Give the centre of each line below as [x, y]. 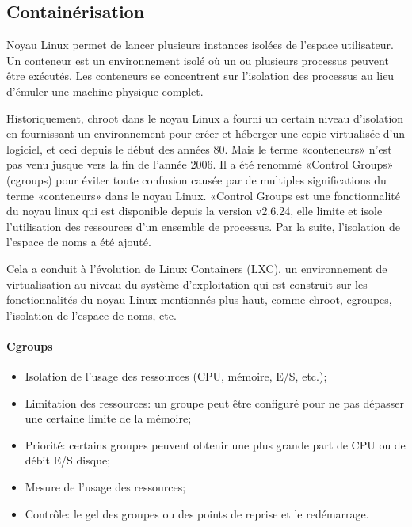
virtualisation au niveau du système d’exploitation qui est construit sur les [187, 284]
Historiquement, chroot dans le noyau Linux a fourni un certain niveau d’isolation [205, 118]
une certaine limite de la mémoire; [108, 418]
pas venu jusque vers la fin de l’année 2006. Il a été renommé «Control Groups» [200, 164]
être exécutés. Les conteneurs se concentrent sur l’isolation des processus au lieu [200, 76]
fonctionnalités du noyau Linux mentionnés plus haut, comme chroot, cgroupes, [199, 300]
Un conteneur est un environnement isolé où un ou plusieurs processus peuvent [198, 60]
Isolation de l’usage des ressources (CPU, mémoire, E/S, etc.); [176, 376]
